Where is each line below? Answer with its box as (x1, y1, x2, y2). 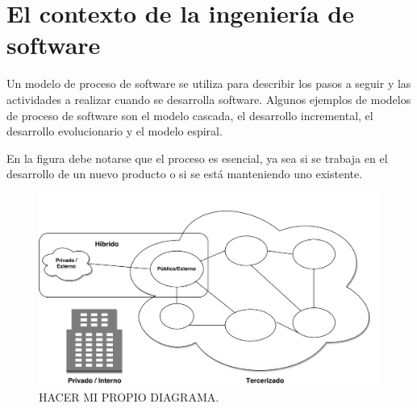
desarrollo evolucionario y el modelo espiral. (6, 123, 223, 139)
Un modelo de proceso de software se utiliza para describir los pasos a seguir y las (6, 75, 411, 92)
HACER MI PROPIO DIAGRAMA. (39, 388, 219, 405)
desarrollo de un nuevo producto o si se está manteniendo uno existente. (6, 165, 363, 182)
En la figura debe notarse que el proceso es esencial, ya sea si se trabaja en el (6, 149, 388, 166)
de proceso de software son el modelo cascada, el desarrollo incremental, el (6, 106, 373, 123)
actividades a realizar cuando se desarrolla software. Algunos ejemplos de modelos (6, 90, 411, 107)
